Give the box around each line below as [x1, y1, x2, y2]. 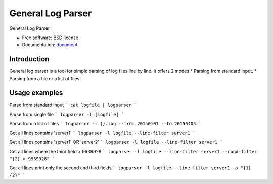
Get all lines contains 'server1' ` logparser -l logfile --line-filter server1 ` [9, 130, 196, 136]
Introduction [9, 55, 50, 63]
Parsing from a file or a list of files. [9, 75, 81, 81]
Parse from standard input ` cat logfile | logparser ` [9, 102, 138, 108]
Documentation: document [22, 42, 78, 48]
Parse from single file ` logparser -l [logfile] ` [9, 111, 124, 117]
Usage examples [9, 89, 63, 97]
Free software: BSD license [22, 34, 78, 41]
